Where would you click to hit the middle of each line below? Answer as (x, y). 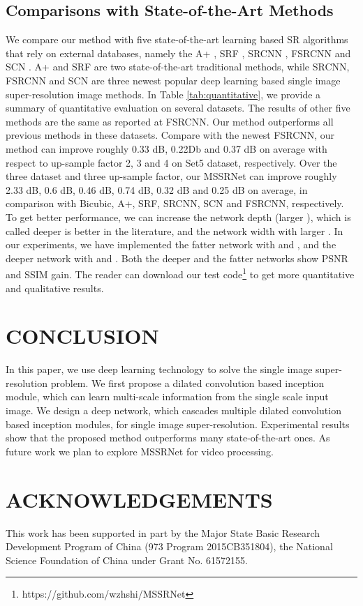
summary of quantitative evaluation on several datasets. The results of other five (178, 108)
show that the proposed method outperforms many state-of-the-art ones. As (168, 438)
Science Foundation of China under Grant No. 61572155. (127, 560)
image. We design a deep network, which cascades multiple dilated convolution (173, 410)
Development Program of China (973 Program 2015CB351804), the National (169, 546)
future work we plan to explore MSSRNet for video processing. (140, 451)
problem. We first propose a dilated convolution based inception (187, 382)
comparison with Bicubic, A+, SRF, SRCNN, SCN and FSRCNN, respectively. (175, 203)
